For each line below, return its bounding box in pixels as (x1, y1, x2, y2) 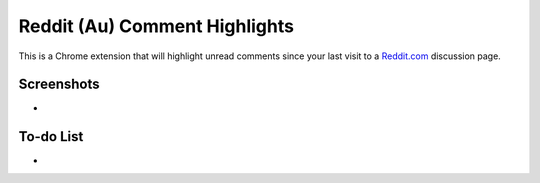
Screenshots (18, 76, 100, 93)
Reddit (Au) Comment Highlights (18, 15, 295, 37)
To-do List (18, 128, 84, 145)
